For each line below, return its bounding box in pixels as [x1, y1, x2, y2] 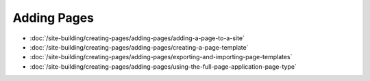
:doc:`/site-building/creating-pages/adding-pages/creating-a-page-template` [29, 43, 249, 51]
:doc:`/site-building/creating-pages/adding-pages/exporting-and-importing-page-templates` [29, 53, 293, 61]
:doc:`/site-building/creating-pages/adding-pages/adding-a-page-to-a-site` [29, 34, 245, 42]
